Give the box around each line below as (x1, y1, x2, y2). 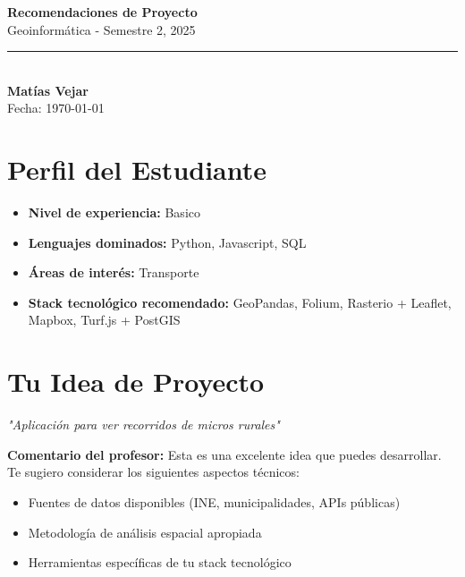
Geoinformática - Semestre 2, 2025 (7, 20, 196, 38)
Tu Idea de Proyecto (7, 363, 265, 400)
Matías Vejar (7, 81, 89, 99)
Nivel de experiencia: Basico (28, 203, 200, 222)
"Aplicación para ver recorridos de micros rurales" (7, 415, 280, 434)
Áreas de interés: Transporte (28, 263, 199, 282)
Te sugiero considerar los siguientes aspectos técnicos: (7, 462, 300, 481)
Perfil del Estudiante (7, 151, 267, 188)
